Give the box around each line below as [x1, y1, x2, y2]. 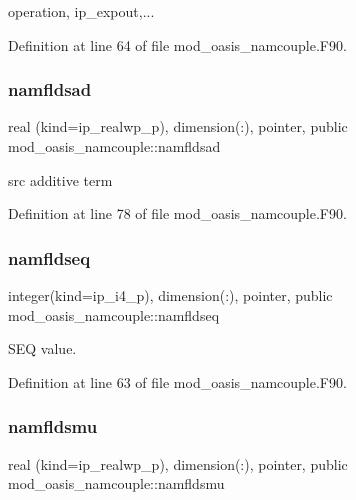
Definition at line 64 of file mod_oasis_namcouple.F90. [8, 34, 347, 55]
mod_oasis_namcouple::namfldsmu [8, 473, 225, 494]
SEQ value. [8, 338, 77, 359]
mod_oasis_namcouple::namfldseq [8, 304, 220, 325]
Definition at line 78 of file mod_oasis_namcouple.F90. [8, 203, 347, 224]
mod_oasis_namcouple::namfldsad [8, 136, 221, 156]
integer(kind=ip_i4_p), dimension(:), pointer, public [8, 285, 333, 305]
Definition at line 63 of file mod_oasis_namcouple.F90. [8, 371, 347, 392]
